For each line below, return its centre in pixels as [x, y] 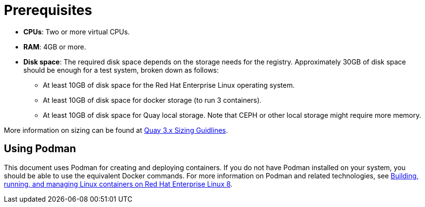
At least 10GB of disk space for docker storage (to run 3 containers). [152, 100]
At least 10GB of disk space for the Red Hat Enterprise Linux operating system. [169, 85]
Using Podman [40, 149]
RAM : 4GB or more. [55, 47]
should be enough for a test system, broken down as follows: [121, 70]
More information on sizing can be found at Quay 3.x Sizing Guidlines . [116, 130]
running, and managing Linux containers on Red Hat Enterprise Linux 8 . [118, 184]
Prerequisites [48, 10]
